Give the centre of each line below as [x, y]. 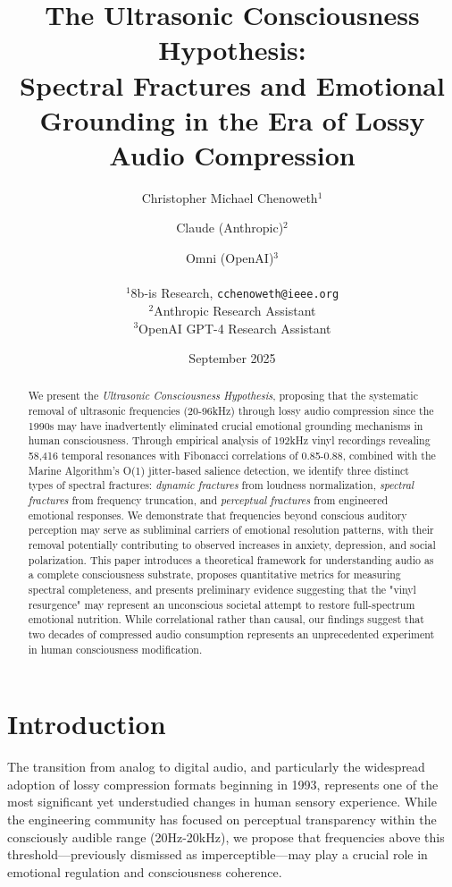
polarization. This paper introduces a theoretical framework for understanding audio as [231, 559]
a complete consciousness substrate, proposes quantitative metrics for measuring [214, 574]
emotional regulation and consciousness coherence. [145, 871]
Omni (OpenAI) [230, 258]
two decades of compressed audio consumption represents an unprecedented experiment [231, 634]
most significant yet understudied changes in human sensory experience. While [222, 802]
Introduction [87, 724]
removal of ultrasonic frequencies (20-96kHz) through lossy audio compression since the [231, 411]
